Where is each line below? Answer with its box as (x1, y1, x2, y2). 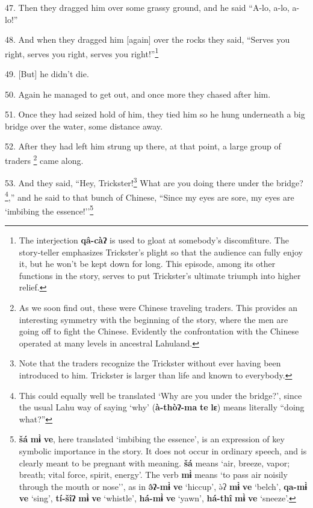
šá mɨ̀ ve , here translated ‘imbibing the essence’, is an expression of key (19, 433, 285, 445)
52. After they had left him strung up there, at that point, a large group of (5, 140, 281, 152)
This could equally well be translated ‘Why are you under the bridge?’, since (19, 389, 302, 401)
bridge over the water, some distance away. (5, 119, 163, 132)
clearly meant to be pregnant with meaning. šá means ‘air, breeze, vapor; (19, 456, 290, 469)
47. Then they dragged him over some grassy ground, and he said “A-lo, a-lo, (5, 1, 290, 13)
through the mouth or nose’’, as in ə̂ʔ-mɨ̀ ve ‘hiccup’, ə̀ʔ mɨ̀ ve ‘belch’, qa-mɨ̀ (19, 480, 308, 492)
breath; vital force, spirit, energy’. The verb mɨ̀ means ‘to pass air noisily (19, 468, 288, 481)
